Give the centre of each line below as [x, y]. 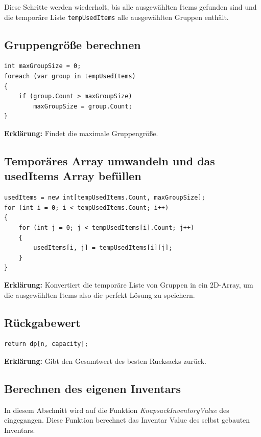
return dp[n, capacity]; [46, 344]
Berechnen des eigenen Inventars [93, 388]
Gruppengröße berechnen [73, 44]
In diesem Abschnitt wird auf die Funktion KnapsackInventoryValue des [117, 410]
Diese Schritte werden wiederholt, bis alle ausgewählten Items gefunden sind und [130, 7]
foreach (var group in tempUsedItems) [70, 77]
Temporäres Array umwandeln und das [110, 161]
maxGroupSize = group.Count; [83, 106]
